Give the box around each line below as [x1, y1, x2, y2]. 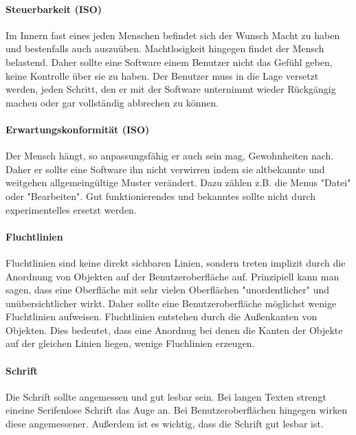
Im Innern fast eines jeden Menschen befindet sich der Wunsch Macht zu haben [5, 27, 340, 42]
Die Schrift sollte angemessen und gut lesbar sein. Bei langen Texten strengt [5, 389, 326, 403]
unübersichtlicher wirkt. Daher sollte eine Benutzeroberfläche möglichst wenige [5, 295, 337, 310]
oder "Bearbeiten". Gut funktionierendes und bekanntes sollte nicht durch [5, 188, 316, 203]
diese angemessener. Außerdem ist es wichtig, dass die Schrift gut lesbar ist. [5, 416, 324, 431]
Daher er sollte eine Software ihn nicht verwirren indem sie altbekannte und [5, 161, 325, 176]
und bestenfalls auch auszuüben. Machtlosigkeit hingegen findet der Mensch [5, 41, 324, 56]
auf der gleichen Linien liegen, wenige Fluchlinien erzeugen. [5, 336, 255, 350]
